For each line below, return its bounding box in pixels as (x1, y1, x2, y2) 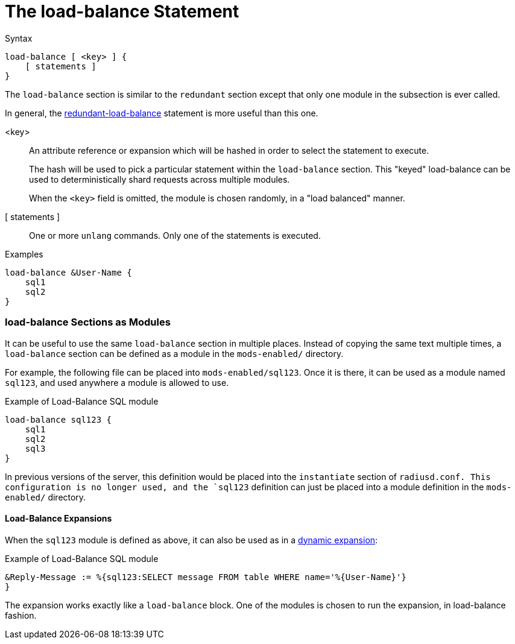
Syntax (5, 33, 33, 43)
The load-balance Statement (5, 1, 239, 22)
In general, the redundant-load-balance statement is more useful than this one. (5, 107, 318, 118)
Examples (5, 248, 43, 259)
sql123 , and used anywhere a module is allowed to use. (5, 377, 229, 388)
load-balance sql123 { (5, 414, 112, 425)
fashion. (5, 610, 37, 620)
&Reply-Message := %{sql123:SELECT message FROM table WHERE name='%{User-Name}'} (5, 572, 406, 582)
